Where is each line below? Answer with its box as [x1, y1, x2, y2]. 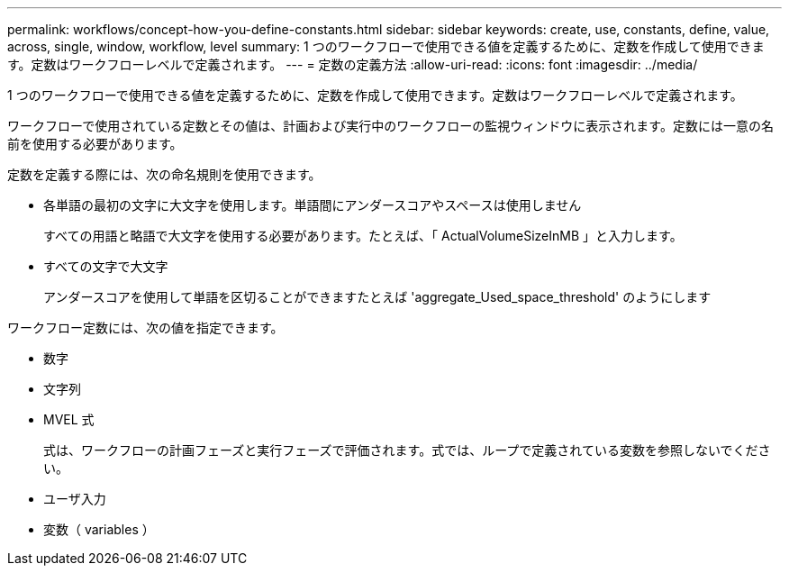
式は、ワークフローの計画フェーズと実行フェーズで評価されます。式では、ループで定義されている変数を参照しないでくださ [43, 442, 771, 458]
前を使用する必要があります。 [7, 136, 183, 151]
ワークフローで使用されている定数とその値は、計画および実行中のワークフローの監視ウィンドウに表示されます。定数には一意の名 [7, 118, 774, 133]
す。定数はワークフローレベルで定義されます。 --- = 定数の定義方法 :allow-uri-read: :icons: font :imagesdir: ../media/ [7, 57, 698, 72]
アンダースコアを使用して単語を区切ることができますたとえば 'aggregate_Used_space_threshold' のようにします [43, 289, 712, 305]
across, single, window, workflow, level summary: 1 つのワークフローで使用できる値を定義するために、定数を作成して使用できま [7, 39, 765, 54]
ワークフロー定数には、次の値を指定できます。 [7, 320, 284, 335]
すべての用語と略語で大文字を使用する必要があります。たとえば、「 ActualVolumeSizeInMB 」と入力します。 [43, 228, 683, 243]
